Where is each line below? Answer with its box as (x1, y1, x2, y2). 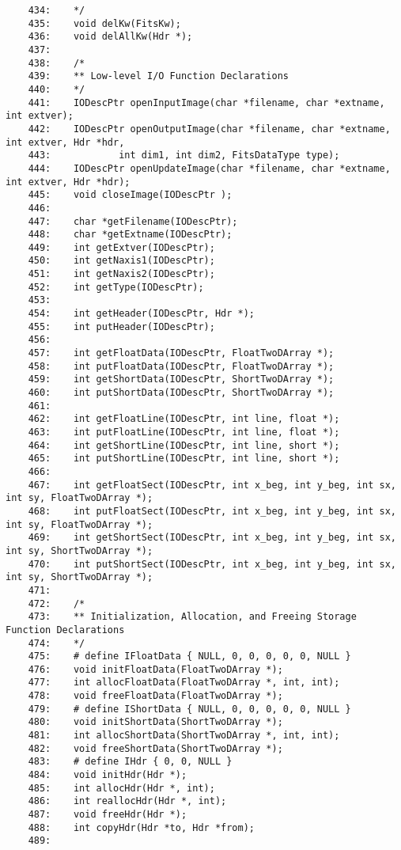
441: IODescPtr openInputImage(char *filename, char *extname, (28, 97, 385, 108)
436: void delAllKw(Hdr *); (28, 31, 193, 43)
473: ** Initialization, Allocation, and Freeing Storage (28, 611, 357, 623)
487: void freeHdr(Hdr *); (28, 809, 187, 821)
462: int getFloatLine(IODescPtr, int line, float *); (28, 413, 340, 425)
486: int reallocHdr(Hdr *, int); (28, 795, 227, 807)
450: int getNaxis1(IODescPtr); (28, 255, 215, 267)
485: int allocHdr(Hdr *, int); (28, 782, 215, 794)
